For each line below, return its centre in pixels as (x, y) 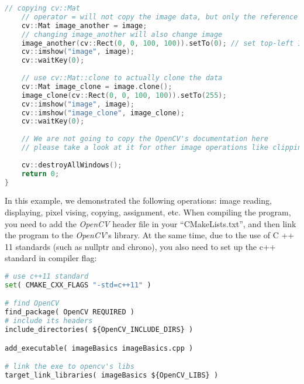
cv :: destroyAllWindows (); (72, 165)
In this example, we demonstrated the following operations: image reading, (138, 200)
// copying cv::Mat (42, 8)
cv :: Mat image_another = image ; (84, 25)
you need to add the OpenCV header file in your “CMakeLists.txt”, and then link (151, 223)
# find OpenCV (32, 304)
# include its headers (49, 321)
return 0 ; (40, 174)
